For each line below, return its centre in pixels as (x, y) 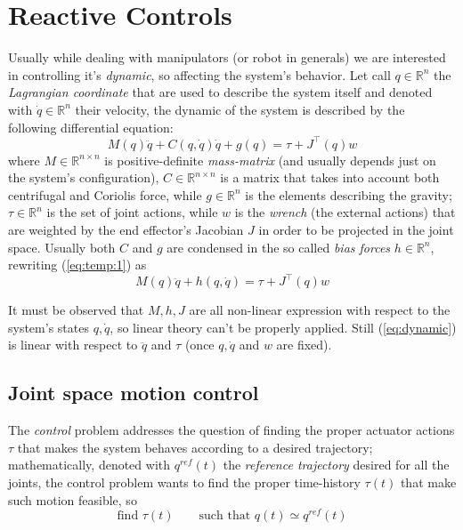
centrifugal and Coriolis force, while (105, 194)
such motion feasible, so (73, 499)
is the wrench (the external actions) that (345, 212)
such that (225, 516)
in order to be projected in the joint (356, 229)
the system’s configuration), (84, 177)
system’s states (49, 327)
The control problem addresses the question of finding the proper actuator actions (231, 430)
